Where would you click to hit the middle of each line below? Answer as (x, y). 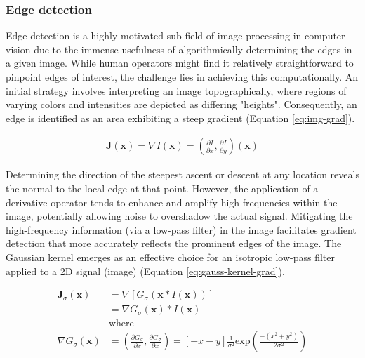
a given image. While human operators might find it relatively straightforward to (180, 63)
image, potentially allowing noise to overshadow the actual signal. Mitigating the (179, 216)
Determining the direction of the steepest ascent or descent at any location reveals (182, 174)
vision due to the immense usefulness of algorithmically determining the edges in (179, 49)
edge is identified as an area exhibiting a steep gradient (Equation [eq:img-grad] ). (180, 118)
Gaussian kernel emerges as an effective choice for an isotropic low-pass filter (170, 257)
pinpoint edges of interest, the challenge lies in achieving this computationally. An (182, 77)
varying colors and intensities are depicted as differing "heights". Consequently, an (181, 104)
